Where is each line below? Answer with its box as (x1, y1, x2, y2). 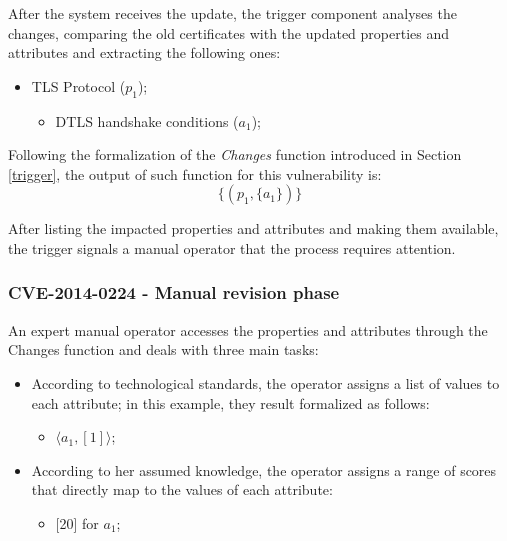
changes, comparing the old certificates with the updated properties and (8, 22, 450, 43)
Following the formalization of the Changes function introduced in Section (8, 144, 462, 165)
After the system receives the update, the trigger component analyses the (8, 3, 457, 23)
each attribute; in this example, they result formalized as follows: (31, 392, 430, 413)
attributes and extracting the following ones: (8, 42, 281, 63)
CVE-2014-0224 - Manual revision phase (8, 280, 340, 305)
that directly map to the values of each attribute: (31, 479, 333, 500)
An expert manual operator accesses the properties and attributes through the (8, 319, 488, 340)
